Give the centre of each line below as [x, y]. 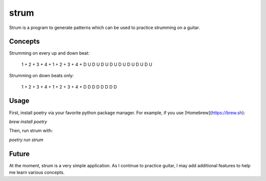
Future [19, 154]
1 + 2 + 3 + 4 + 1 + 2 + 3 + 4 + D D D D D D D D [69, 87]
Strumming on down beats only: [41, 76]
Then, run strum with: [31, 131]
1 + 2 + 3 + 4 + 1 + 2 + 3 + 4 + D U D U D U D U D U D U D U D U [87, 64]
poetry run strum [26, 140]
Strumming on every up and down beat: [49, 53]
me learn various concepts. [37, 172]
